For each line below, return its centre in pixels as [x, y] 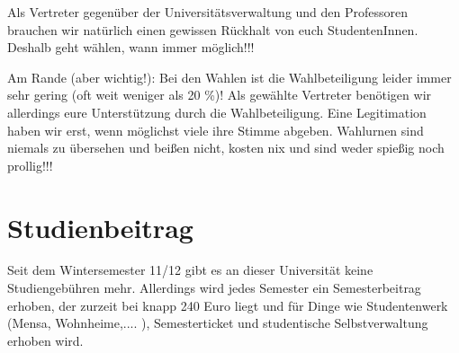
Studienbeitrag [100, 227]
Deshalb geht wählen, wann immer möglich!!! [131, 47]
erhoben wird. [45, 340]
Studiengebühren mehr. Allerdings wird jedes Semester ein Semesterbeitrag [214, 288]
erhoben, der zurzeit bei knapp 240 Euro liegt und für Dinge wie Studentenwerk [228, 305]
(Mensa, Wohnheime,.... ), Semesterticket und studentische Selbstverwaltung [218, 323]
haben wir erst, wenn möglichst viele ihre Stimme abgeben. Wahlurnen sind [216, 130]
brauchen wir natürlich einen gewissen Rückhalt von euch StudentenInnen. [213, 29]
